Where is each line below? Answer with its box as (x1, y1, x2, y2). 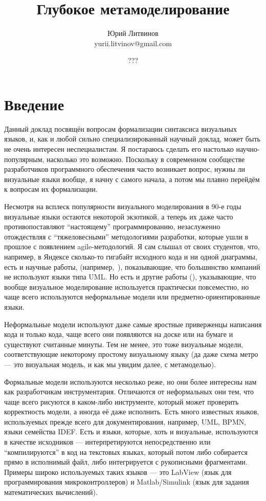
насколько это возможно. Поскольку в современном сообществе (47, 153, 245, 164)
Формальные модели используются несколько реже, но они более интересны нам (4, 376, 257, 387)
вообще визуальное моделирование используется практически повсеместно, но (4, 281, 249, 292)
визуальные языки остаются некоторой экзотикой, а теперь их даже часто (4, 211, 233, 222)
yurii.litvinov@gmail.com (94, 37, 172, 48)
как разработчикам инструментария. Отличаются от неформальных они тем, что (4, 386, 254, 397)
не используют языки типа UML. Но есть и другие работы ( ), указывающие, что (4, 271, 256, 282)
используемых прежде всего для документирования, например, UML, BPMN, (4, 416, 247, 427)
